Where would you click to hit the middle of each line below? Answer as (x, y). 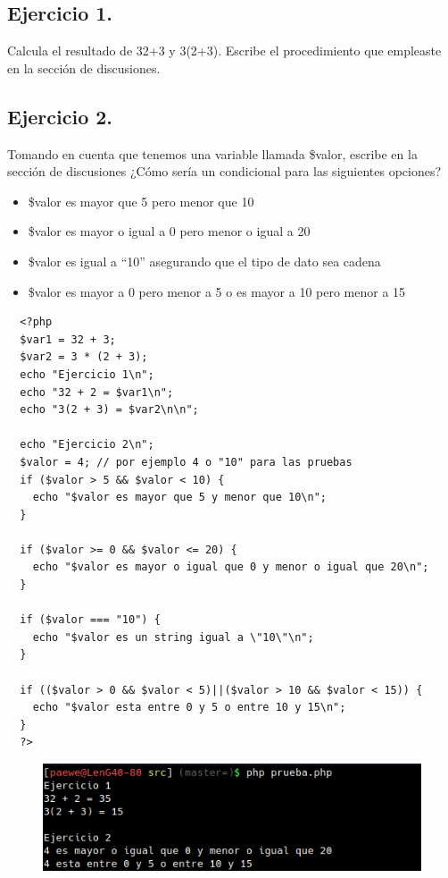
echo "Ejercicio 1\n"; (87, 374)
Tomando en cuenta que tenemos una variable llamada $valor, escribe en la (212, 153)
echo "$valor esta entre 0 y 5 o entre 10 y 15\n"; (189, 708)
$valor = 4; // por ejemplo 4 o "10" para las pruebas (186, 462)
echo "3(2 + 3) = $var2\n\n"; (109, 410)
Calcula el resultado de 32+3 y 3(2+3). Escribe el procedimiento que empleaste (224, 51)
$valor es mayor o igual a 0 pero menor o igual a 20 (169, 231)
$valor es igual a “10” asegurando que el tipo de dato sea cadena (204, 261)
